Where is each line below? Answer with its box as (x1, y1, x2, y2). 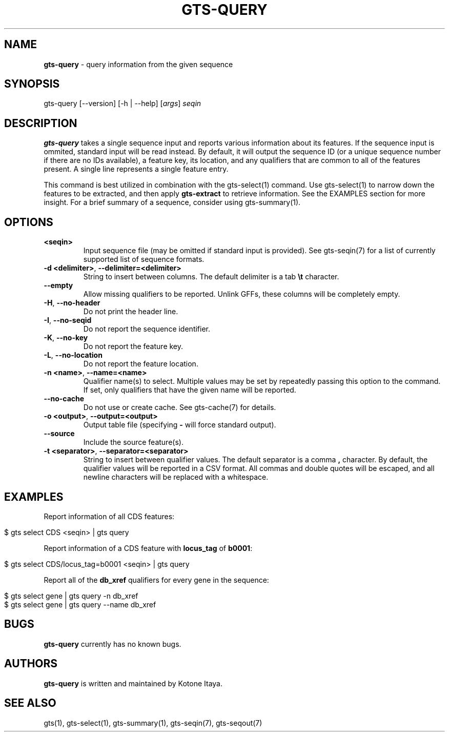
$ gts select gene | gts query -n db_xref (4, 591, 138, 600)
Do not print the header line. (83, 307, 178, 316)
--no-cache (44, 394, 85, 403)
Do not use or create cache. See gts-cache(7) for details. (83, 403, 276, 412)
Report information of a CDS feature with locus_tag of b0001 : (44, 543, 253, 553)
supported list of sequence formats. (83, 255, 205, 264)
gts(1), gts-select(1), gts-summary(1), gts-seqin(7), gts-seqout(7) (44, 718, 262, 727)
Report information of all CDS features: (44, 512, 175, 521)
